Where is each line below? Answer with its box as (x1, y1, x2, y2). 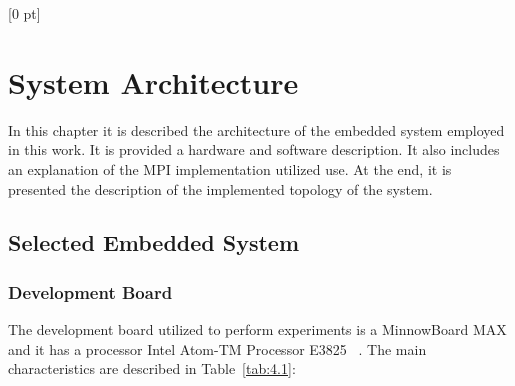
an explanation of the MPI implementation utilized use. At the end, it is (8, 158, 452, 179)
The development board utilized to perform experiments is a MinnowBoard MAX (8, 319, 507, 340)
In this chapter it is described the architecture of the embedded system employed (8, 119, 505, 140)
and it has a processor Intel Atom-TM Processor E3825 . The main (8, 338, 427, 359)
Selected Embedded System (8, 227, 300, 258)
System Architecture (8, 61, 299, 102)
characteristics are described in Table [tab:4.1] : (8, 358, 296, 379)
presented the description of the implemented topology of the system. (8, 178, 433, 199)
